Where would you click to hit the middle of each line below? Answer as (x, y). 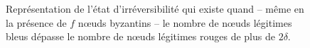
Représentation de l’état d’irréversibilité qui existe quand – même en (155, 8)
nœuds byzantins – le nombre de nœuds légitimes (185, 22)
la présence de (36, 22)
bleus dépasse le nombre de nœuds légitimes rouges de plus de (140, 36)
